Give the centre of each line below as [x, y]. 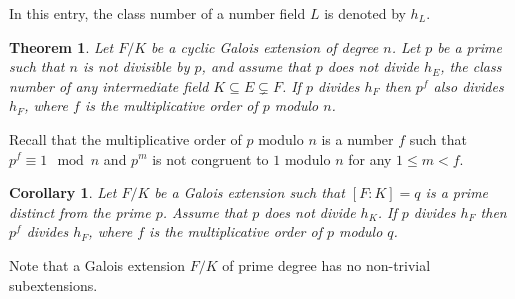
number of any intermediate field [109, 85]
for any [370, 158]
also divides [468, 85]
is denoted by [365, 13]
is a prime [457, 192]
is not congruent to [210, 158]
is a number [357, 138]
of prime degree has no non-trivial [326, 264]
